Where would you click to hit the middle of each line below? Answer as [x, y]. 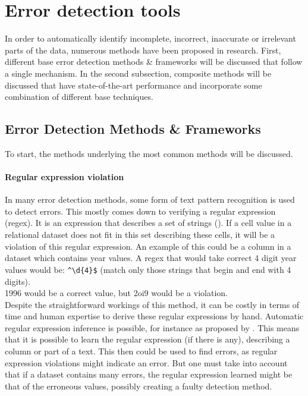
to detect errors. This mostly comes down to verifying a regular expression [140, 211]
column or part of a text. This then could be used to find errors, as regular [141, 351]
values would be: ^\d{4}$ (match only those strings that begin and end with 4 [148, 269]
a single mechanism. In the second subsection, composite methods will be [138, 73]
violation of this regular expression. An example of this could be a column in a [148, 246]
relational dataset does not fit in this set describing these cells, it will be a [140, 235]
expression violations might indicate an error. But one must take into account [146, 362]
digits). [18, 281]
